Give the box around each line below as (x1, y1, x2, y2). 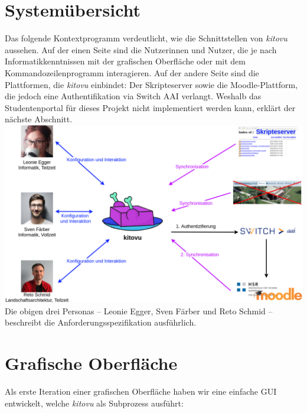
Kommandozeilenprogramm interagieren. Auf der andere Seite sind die (5, 66, 259, 79)
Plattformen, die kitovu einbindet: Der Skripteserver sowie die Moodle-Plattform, (5, 78, 298, 90)
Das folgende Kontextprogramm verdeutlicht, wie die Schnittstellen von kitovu (5, 32, 288, 44)
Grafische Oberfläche (5, 351, 178, 375)
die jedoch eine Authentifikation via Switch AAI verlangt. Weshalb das (5, 90, 262, 102)
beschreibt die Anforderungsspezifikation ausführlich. (5, 316, 197, 329)
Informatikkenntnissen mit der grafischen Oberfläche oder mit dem (5, 55, 246, 67)
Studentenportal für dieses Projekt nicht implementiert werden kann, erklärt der (5, 101, 296, 113)
